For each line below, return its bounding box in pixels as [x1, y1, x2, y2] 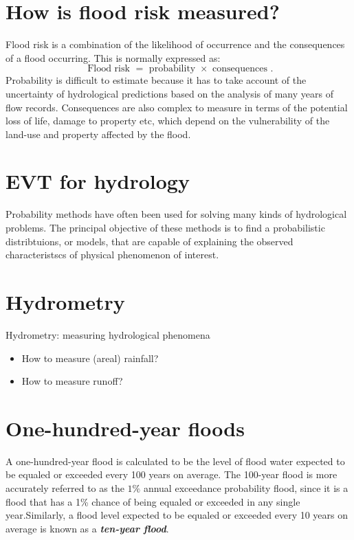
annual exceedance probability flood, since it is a [143, 481, 349, 495]
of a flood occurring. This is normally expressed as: [5, 50, 221, 65]
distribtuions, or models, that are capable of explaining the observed [5, 234, 294, 248]
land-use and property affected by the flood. [5, 126, 191, 141]
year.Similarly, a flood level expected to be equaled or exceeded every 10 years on [5, 508, 349, 522]
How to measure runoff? [21, 374, 123, 388]
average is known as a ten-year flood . [5, 521, 169, 535]
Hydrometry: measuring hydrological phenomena [5, 327, 210, 341]
